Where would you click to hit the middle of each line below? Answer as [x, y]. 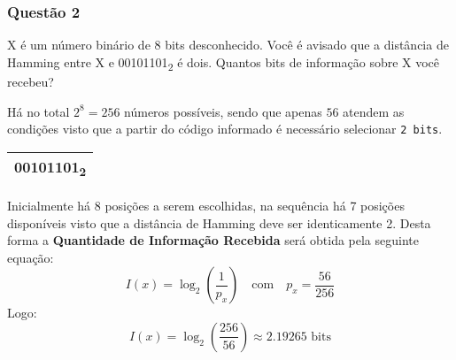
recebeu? [31, 81]
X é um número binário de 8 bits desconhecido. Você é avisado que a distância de [228, 45]
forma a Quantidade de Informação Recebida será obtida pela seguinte [213, 240]
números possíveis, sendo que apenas [223, 111]
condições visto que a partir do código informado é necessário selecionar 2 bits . [225, 129]
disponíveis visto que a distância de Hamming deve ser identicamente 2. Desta [219, 222]
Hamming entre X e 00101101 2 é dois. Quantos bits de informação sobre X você [224, 63]
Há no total [39, 111]
